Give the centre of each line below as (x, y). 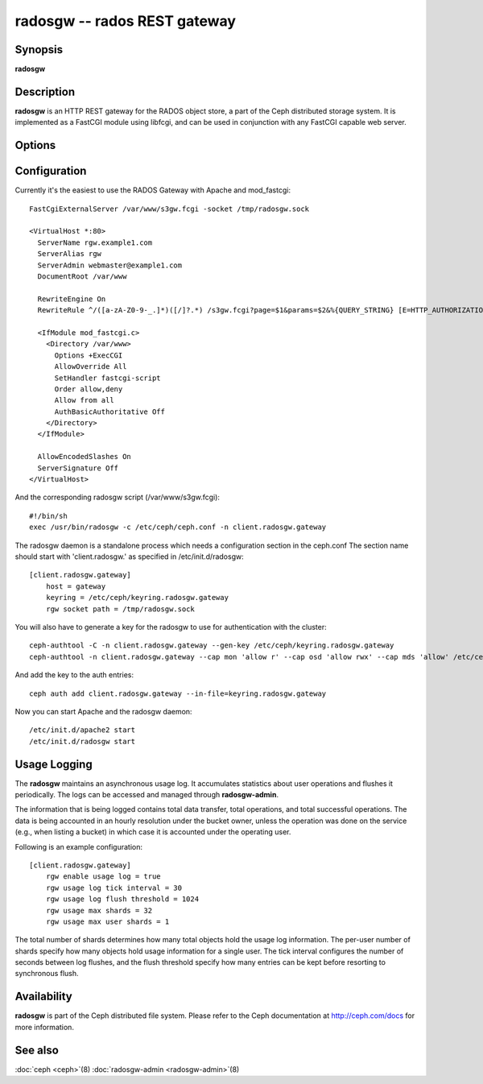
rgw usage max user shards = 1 (107, 921)
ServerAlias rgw (70, 254)
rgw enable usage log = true (103, 877)
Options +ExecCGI (89, 355)
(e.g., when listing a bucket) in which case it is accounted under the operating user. (153, 832)
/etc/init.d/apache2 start (83, 730)
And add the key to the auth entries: (74, 675)
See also (37, 1050)
